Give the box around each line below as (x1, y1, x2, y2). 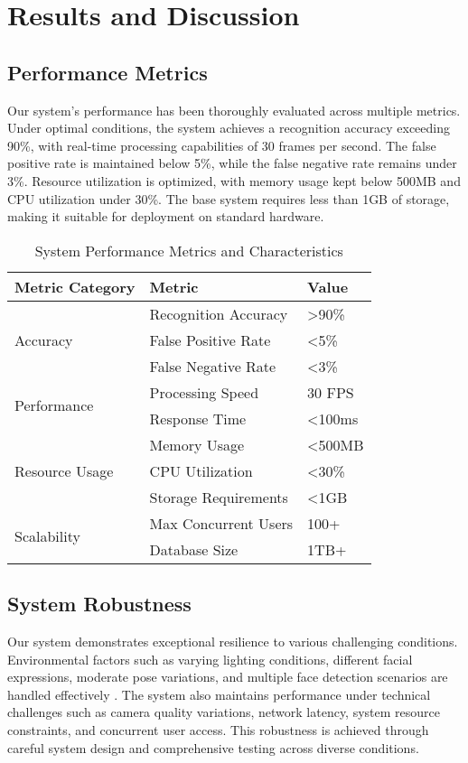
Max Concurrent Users (149, 512, 294, 534)
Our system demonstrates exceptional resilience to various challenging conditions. (7, 631, 458, 650)
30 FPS (307, 381, 354, 403)
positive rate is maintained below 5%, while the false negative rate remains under (7, 154, 457, 172)
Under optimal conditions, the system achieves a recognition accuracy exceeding (7, 118, 450, 137)
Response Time (149, 407, 247, 429)
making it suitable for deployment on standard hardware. (7, 207, 324, 226)
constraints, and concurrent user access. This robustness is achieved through (7, 720, 429, 739)
